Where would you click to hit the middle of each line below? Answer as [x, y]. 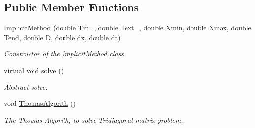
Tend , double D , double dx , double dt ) [62, 37]
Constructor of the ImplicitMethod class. [65, 54]
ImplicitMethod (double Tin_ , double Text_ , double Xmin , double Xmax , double [127, 28]
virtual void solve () [34, 70]
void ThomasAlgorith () [40, 103]
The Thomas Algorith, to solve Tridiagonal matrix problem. [94, 119]
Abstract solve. [26, 87]
